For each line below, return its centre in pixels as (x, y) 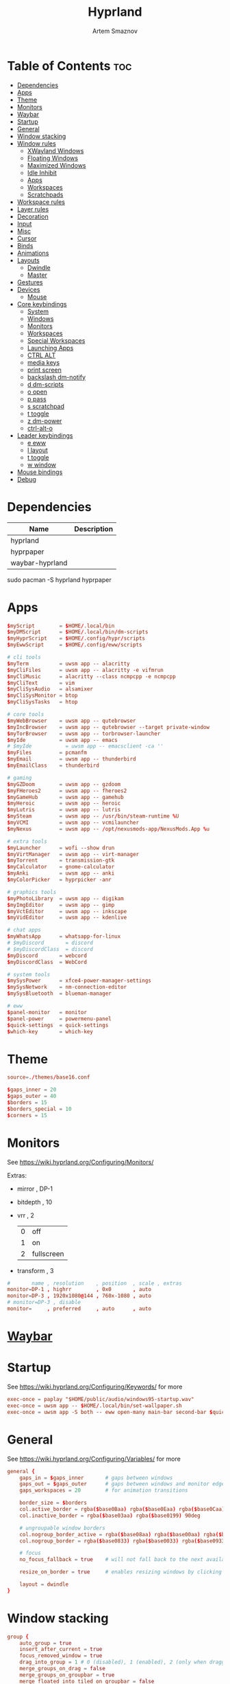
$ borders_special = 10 (39, 1109)
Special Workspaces (56, 340)
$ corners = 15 (27, 1115)
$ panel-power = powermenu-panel (59, 1019)
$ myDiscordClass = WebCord (47, 962)
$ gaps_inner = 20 (32, 1090)
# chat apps (24, 930)
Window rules (36, 143)
